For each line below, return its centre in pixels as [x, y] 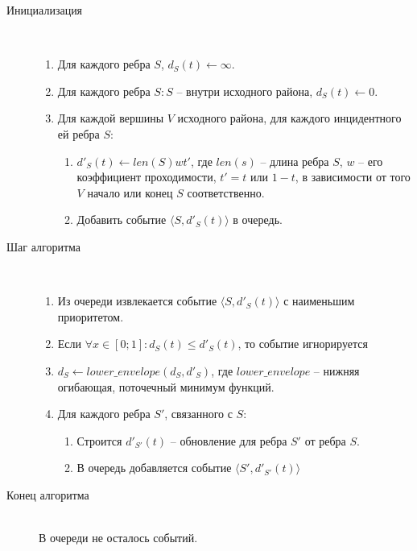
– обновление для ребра [229, 440]
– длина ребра [295, 161]
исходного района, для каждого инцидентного [289, 118]
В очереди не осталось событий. [118, 538]
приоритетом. [91, 316]
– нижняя [336, 370]
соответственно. [226, 192]
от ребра [325, 440]
